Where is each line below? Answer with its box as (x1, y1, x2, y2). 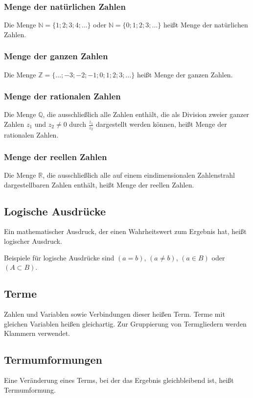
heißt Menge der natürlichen (163, 20, 248, 30)
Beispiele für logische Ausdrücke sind (4, 252, 115, 262)
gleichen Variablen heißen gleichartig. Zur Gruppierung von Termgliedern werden (4, 318, 247, 328)
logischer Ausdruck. (4, 236, 62, 246)
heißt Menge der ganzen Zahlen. (137, 69, 233, 79)
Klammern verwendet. (4, 328, 70, 338)
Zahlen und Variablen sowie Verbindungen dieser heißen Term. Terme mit (4, 309, 225, 319)
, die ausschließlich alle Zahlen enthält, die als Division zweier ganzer (43, 109, 249, 119)
